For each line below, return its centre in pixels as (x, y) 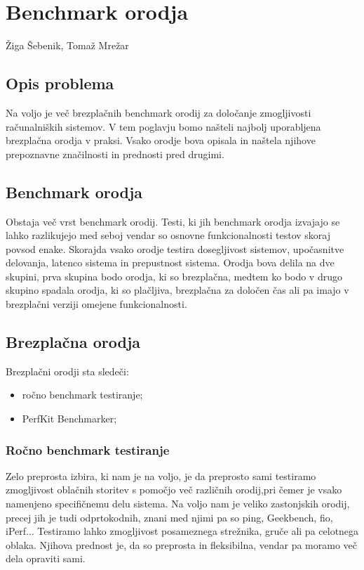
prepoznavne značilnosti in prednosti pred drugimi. (115, 154)
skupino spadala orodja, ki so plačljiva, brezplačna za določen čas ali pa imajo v (177, 290)
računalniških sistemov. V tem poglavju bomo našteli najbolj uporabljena (163, 126)
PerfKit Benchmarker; (69, 419)
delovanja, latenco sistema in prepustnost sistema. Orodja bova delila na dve (170, 263)
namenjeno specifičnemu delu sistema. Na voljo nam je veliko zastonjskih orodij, (178, 504)
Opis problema (60, 83)
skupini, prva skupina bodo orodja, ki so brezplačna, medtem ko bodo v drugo (174, 276)
